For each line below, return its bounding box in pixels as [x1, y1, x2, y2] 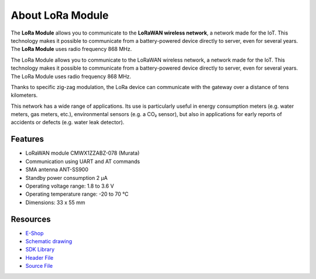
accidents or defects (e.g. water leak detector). [11, 119, 125, 126]
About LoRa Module [11, 9, 109, 22]
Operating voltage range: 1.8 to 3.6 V [25, 182, 114, 189]
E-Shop [25, 229, 44, 237]
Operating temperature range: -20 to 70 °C [25, 190, 129, 198]
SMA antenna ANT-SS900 [25, 166, 89, 173]
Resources [11, 214, 51, 224]
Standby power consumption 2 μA [25, 174, 108, 181]
